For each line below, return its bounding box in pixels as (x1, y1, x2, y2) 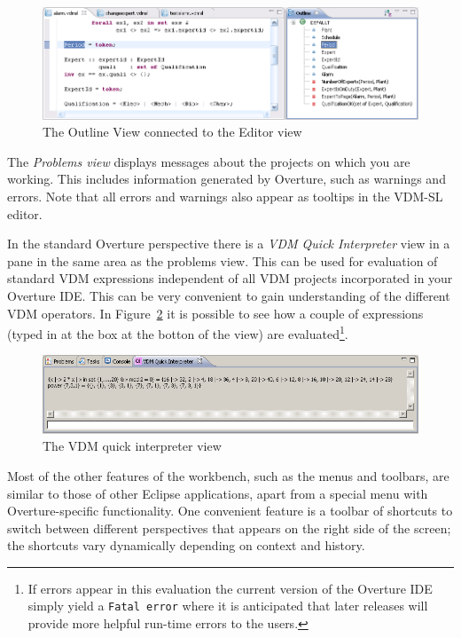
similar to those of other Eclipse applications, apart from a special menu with (7, 484, 428, 502)
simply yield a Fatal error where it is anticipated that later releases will (27, 596, 428, 615)
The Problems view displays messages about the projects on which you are (7, 152, 410, 170)
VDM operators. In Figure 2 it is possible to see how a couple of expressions (7, 303, 424, 322)
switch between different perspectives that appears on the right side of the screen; (7, 518, 451, 537)
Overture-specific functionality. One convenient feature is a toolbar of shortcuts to (7, 501, 453, 520)
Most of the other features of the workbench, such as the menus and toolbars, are (7, 466, 449, 484)
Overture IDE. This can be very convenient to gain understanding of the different (7, 286, 450, 304)
